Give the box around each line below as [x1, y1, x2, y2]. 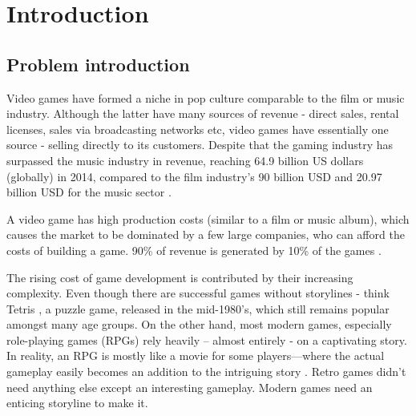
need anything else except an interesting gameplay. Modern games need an [6, 378, 373, 395]
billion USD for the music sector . [6, 184, 172, 200]
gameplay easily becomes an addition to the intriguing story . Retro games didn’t [6, 363, 406, 380]
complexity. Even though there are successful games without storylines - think [6, 285, 390, 301]
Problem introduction [6, 51, 190, 76]
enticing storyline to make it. [6, 394, 148, 411]
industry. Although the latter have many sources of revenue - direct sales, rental [6, 105, 399, 122]
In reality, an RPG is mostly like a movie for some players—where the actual [6, 347, 385, 364]
